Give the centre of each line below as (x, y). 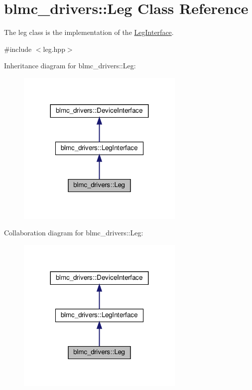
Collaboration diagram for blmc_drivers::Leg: (74, 233)
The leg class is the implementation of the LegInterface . (89, 32)
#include (18, 49)
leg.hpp (54, 49)
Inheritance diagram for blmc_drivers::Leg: (70, 66)
